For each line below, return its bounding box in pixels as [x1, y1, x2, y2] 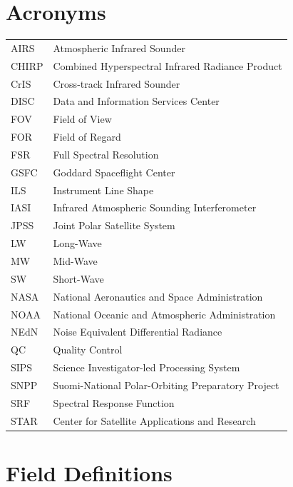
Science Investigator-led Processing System [53, 360, 240, 375]
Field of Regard [53, 129, 121, 144]
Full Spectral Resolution [53, 146, 159, 161]
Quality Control [53, 342, 123, 357]
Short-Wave [53, 271, 104, 286]
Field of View [53, 111, 112, 126]
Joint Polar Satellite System [53, 218, 175, 233]
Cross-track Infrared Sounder [53, 76, 180, 91]
